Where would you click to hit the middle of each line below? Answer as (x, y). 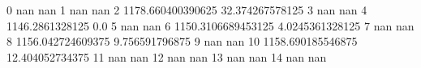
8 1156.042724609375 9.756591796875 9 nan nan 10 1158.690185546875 (182, 41)
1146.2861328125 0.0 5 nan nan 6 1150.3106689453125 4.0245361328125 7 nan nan (210, 25)
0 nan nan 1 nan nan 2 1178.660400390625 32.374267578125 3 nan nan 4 (187, 10)
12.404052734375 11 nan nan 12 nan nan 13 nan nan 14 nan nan (167, 56)
